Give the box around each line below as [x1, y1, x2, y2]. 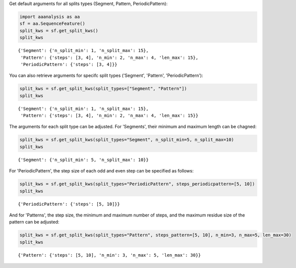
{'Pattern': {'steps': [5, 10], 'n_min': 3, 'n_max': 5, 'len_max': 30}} [18, 252, 201, 258]
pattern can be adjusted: [9, 219, 59, 225]
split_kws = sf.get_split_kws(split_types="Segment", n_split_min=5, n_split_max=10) [19, 137, 234, 143]
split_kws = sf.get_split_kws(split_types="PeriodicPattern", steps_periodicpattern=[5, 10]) [19, 181, 255, 187]
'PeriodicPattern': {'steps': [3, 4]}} [20, 61, 118, 67]
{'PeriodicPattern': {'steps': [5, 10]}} [18, 201, 120, 207]
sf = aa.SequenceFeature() [19, 21, 85, 27]
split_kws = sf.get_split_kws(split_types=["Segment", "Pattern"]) [19, 86, 187, 92]
